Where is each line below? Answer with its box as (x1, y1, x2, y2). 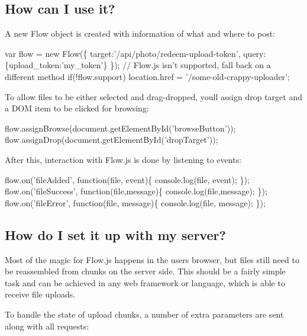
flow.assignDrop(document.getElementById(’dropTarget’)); (5, 133, 218, 146)
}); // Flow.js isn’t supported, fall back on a (110, 59, 271, 71)
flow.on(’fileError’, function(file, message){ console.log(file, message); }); (5, 196, 266, 209)
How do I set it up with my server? (5, 225, 226, 244)
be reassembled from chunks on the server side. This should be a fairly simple (5, 265, 286, 277)
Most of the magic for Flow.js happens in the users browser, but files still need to (5, 253, 299, 265)
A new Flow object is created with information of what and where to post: (5, 27, 276, 40)
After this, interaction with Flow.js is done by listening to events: (5, 153, 242, 165)
